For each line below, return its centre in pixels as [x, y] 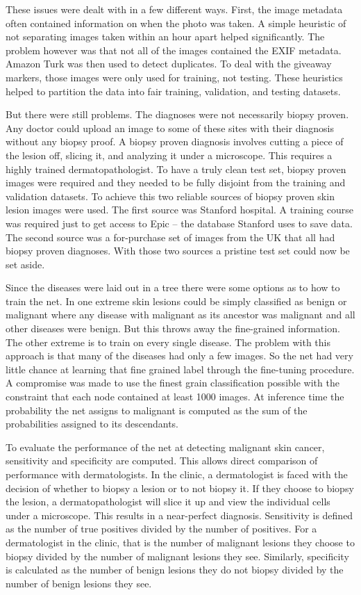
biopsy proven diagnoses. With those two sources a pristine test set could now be [178, 251]
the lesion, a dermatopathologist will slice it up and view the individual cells [168, 502]
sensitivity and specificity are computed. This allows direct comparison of [162, 460]
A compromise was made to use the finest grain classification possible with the [173, 383]
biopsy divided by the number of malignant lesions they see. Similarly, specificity [177, 556]
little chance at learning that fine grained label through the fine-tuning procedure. [180, 369]
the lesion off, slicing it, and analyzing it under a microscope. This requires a [169, 155]
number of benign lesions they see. [79, 583]
